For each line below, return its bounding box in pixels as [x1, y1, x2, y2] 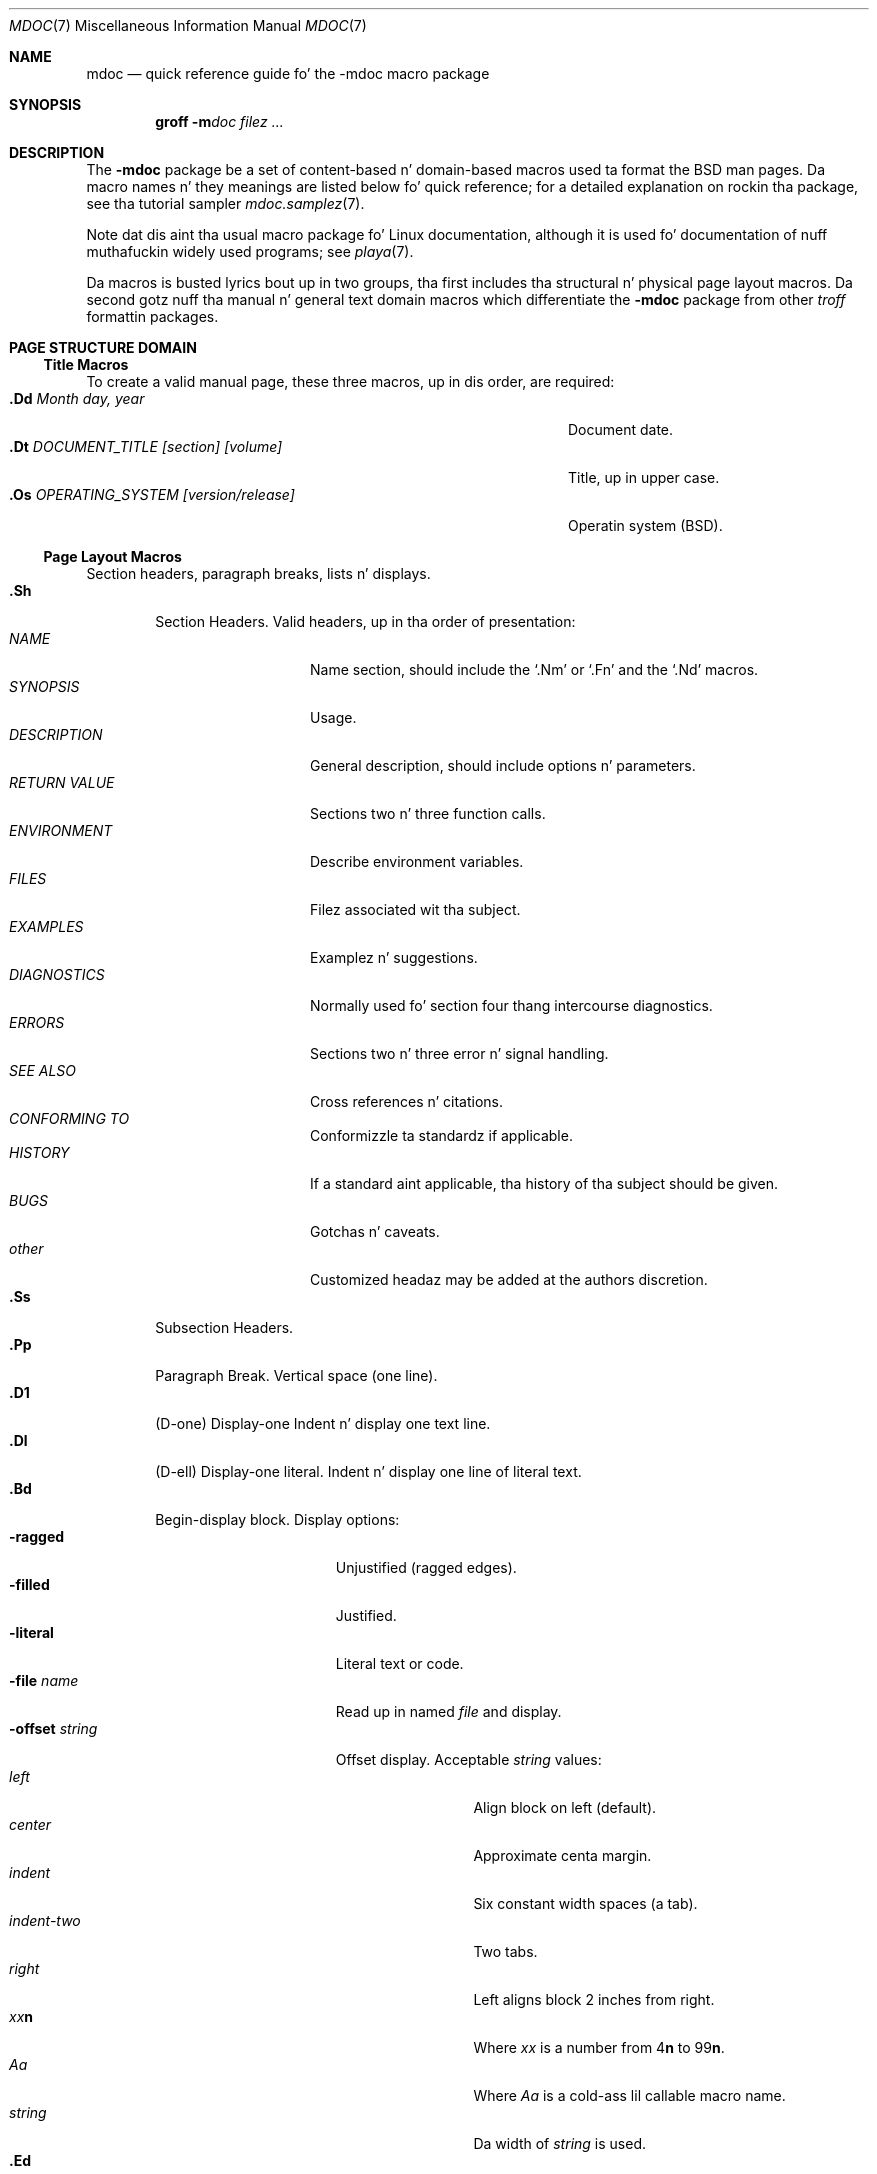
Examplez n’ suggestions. [310, 949, 478, 966]
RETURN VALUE [9, 774, 115, 791]
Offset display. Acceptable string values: [335, 1751, 602, 1768]
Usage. [310, 709, 357, 726]
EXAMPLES [9, 918, 84, 935]
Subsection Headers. [155, 1319, 294, 1336]
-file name [9, 1672, 79, 1689]
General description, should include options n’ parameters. [310, 757, 696, 774]
